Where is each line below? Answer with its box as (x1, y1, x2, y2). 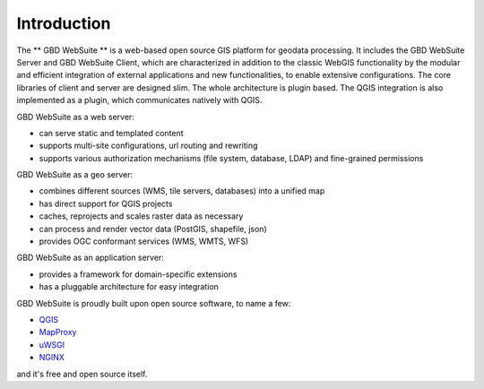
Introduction (16, 13, 111, 33)
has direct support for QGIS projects (39, 198, 173, 209)
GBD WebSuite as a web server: (16, 111, 134, 122)
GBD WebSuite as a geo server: (16, 169, 134, 180)
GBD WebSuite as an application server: (16, 252, 165, 264)
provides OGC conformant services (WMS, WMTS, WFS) (39, 236, 249, 246)
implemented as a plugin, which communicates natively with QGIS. (16, 95, 263, 106)
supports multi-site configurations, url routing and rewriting (39, 140, 258, 151)
